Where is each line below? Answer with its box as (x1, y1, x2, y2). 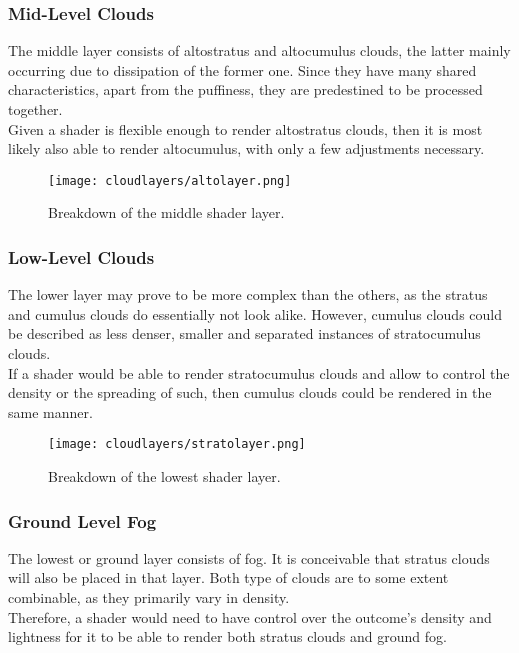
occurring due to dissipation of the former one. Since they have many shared (8, 59, 477, 80)
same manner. (8, 401, 93, 422)
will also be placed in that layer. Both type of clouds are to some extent (8, 567, 449, 588)
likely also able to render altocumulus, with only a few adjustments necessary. (8, 138, 485, 159)
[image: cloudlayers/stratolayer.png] (48, 437, 306, 452)
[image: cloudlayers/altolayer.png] (48, 173, 292, 188)
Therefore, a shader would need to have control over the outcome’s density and (8, 606, 492, 627)
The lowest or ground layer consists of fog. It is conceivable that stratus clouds (8, 547, 490, 568)
